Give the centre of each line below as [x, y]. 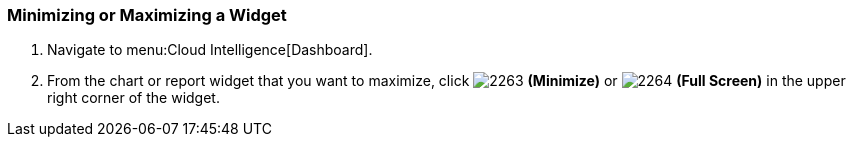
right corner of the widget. [133, 98]
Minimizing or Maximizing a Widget [147, 15]
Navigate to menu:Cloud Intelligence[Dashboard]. [210, 50]
